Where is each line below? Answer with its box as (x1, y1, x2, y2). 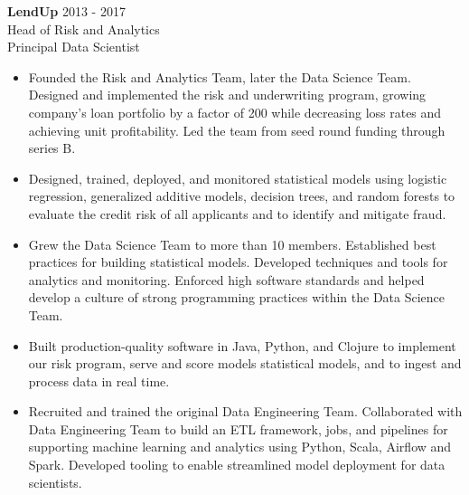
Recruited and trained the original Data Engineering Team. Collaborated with (28, 402, 463, 421)
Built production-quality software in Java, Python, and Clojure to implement (28, 336, 456, 355)
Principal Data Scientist (7, 37, 140, 56)
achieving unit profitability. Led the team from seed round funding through (28, 120, 446, 139)
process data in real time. (28, 371, 170, 390)
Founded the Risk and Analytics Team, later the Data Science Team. (28, 67, 411, 86)
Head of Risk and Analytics (7, 19, 160, 38)
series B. (28, 138, 76, 157)
